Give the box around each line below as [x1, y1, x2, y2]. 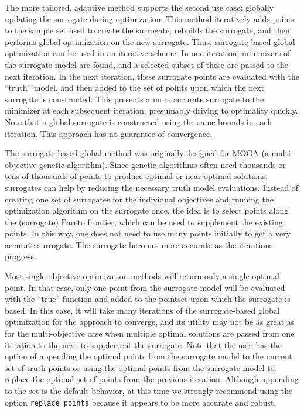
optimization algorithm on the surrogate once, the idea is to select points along [5, 204, 289, 217]
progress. [5, 250, 36, 262]
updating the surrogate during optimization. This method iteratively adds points [5, 12, 295, 25]
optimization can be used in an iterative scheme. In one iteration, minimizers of [5, 47, 291, 59]
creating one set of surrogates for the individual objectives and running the [5, 193, 274, 205]
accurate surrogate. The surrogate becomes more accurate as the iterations [5, 238, 273, 250]
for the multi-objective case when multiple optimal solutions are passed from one [5, 327, 295, 339]
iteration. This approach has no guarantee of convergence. [5, 127, 213, 139]
